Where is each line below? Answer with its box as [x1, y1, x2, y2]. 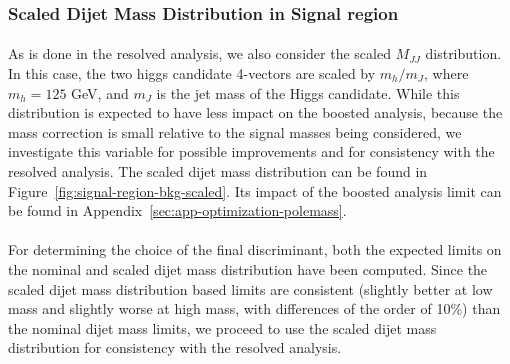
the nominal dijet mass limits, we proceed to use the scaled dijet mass [8, 317, 437, 338]
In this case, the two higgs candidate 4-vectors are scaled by [8, 63, 376, 84]
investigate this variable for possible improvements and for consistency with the [8, 141, 495, 162]
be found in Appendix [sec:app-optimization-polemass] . [8, 200, 347, 221]
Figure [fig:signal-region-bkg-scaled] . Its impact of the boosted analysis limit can [8, 180, 502, 201]
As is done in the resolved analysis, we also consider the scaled [8, 43, 391, 64]
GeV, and [71, 82, 129, 103]
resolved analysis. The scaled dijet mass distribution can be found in [8, 161, 428, 181]
